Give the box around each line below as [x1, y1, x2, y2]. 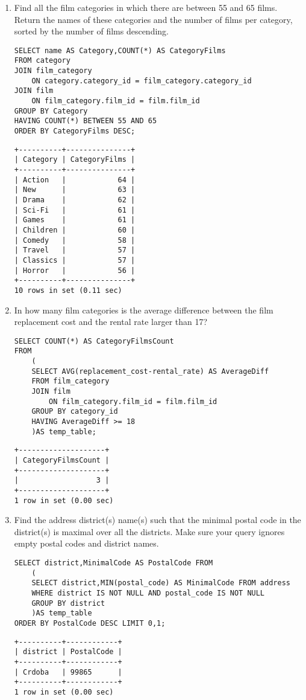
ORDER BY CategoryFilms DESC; [14, 127, 136, 136]
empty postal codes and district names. [14, 537, 159, 550]
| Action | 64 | [14, 175, 136, 184]
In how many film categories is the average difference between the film [14, 303, 273, 316]
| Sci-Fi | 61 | [14, 205, 136, 214]
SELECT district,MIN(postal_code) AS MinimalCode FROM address [31, 579, 290, 588]
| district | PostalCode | [14, 647, 122, 657]
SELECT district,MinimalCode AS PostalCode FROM [14, 559, 213, 567]
